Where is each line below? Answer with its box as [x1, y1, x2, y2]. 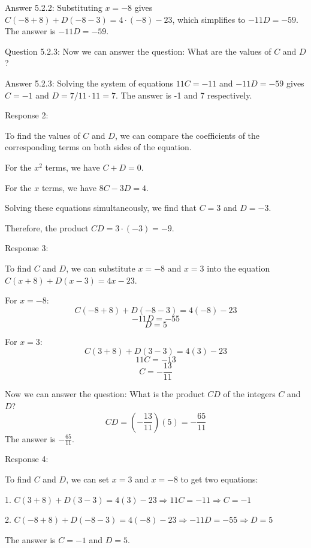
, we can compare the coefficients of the [114, 129, 260, 141]
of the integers [223, 388, 276, 400]
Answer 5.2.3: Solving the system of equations [5, 76, 174, 89]
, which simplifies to [172, 13, 246, 25]
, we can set [66, 472, 110, 485]
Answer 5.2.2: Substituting [5, 1, 102, 13]
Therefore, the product [5, 221, 89, 234]
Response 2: [5, 109, 49, 121]
